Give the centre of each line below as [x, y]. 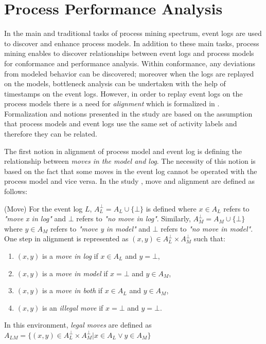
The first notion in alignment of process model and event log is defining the [123, 151]
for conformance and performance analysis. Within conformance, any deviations [130, 63]
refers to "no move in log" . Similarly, [134, 218]
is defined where [171, 208]
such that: [209, 238]
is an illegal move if [73, 307]
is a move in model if [75, 273]
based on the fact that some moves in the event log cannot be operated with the [131, 171]
